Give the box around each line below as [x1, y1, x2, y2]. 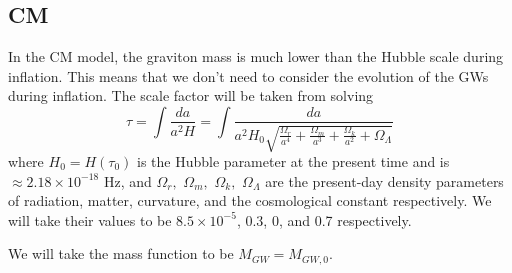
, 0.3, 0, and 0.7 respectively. [236, 209, 412, 230]
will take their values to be [8, 209, 172, 230]
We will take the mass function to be [8, 243, 234, 264]
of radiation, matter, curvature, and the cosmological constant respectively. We [8, 190, 492, 211]
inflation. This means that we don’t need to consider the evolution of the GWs [8, 65, 489, 86]
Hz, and [103, 170, 152, 191]
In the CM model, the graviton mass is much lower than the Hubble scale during [8, 46, 504, 67]
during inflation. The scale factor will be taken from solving [8, 85, 374, 106]
